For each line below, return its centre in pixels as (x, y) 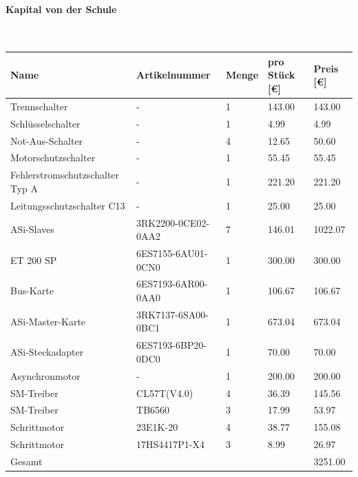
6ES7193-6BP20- (172, 345)
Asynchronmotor (45, 375)
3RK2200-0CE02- (173, 222)
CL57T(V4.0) (165, 393)
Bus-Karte (32, 291)
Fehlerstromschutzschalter (65, 175)
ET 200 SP (34, 260)
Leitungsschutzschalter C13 (68, 205)
